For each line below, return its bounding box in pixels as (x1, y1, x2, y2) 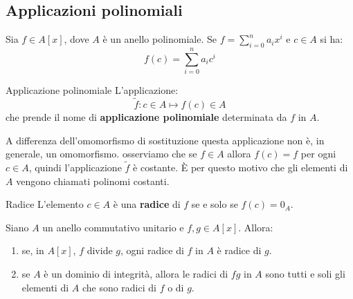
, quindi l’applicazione (28, 160, 122, 174)
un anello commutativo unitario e (42, 220, 184, 234)
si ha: (320, 32, 343, 46)
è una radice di (113, 197, 181, 211)
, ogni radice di (120, 243, 184, 258)
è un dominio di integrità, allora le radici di (44, 266, 228, 280)
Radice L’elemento (6, 197, 84, 211)
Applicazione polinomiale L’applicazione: (6, 83, 179, 97)
